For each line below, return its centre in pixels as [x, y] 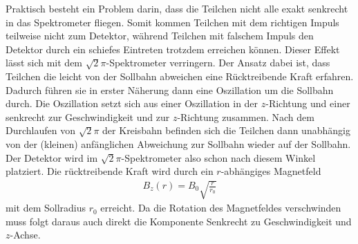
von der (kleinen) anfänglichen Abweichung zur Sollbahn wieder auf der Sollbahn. [178, 143]
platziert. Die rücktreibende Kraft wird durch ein [110, 171]
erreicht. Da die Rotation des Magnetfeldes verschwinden [221, 208]
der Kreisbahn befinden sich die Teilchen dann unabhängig [226, 130]
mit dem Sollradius [46, 208]
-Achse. [25, 235]
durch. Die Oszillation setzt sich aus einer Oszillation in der [132, 103]
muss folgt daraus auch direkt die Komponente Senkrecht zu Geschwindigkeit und [179, 221]
